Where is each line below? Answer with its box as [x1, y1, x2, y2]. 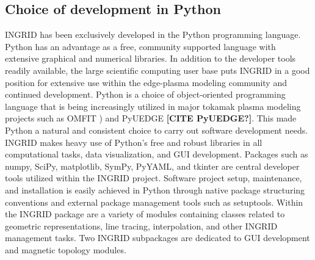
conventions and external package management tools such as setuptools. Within [5, 195, 303, 208]
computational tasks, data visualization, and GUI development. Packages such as [5, 148, 308, 161]
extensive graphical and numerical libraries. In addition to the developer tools [5, 52, 296, 65]
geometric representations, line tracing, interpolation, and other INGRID [5, 219, 278, 232]
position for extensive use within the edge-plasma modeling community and [5, 76, 287, 88]
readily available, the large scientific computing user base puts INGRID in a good [5, 63, 310, 76]
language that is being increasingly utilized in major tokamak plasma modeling [5, 99, 301, 112]
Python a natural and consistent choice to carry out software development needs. [5, 123, 308, 136]
